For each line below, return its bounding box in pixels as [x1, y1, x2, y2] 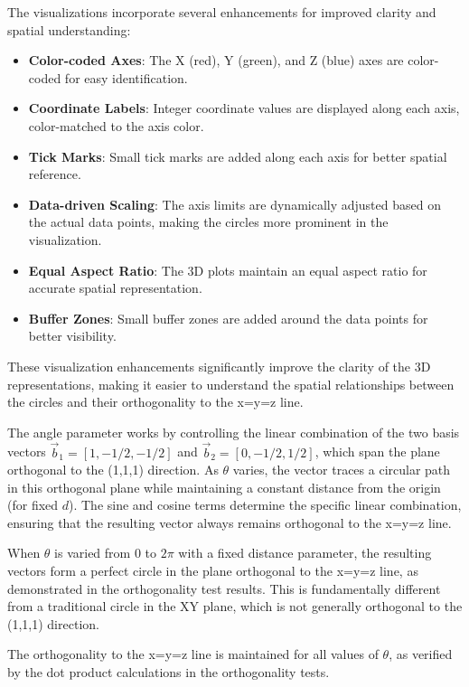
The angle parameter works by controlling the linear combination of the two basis [7, 422, 460, 441]
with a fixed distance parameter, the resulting [178, 543, 432, 562]
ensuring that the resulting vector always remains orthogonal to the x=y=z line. [7, 513, 452, 532]
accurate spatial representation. [28, 278, 202, 297]
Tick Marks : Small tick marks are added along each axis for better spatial [28, 146, 447, 165]
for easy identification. [64, 68, 188, 87]
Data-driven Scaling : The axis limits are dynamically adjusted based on [28, 194, 441, 213]
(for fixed [7, 495, 59, 514]
